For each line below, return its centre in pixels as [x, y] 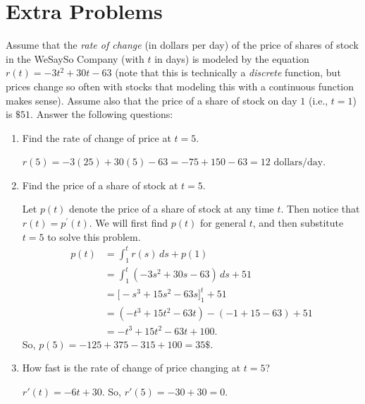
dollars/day [298, 163]
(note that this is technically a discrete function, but [228, 72]
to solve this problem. [94, 236]
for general [223, 223]
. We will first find [129, 223]
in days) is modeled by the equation [232, 58]
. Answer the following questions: [102, 114]
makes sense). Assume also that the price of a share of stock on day [151, 100]
